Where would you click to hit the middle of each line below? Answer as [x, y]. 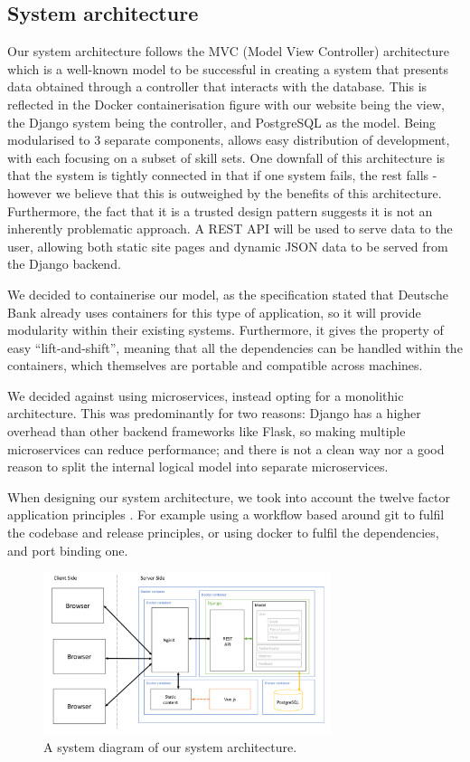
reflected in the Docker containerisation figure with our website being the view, [226, 104]
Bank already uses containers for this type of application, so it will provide [214, 312]
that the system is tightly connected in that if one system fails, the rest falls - [222, 175]
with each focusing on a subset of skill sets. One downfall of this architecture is [226, 157]
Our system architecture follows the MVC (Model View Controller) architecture [228, 51]
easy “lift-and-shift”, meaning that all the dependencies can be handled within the [235, 347]
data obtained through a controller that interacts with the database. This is [217, 86]
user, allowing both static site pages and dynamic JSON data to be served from [228, 246]
